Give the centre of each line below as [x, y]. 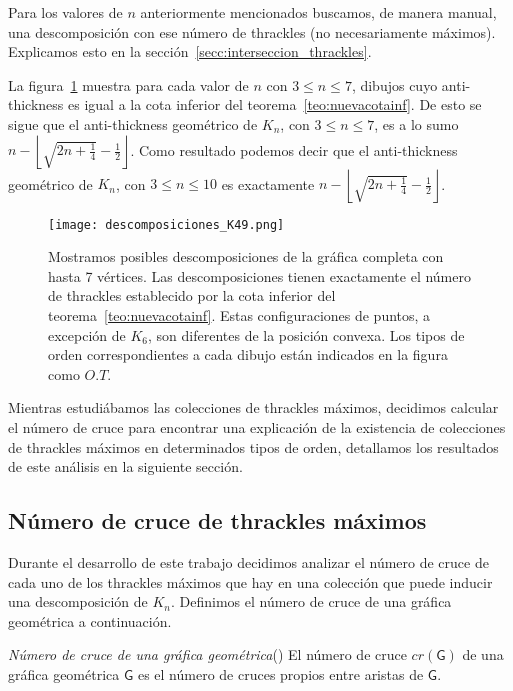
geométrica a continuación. [90, 620]
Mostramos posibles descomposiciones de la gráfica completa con [246, 256]
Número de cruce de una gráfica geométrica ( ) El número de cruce [207, 654]
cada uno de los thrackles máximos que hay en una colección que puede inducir [250, 581]
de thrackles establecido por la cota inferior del [192, 295]
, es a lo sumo [416, 123]
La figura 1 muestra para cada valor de [128, 84]
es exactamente [268, 183]
